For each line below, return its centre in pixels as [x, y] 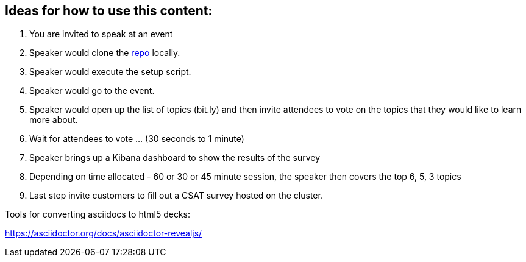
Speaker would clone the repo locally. [105, 53]
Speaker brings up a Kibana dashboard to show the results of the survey [175, 158]
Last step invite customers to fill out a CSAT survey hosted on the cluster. [176, 196]
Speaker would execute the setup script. [110, 72]
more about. [54, 120]
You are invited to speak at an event [101, 34]
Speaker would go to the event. [92, 91]
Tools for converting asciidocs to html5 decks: [98, 214]
